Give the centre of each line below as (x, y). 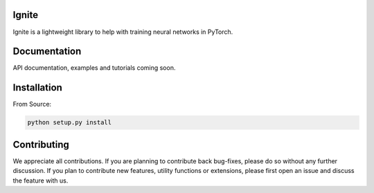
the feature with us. (41, 181)
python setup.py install (70, 122)
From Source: (32, 104)
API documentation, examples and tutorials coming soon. (94, 68)
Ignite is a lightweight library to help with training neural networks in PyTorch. (123, 32)
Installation (37, 88)
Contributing (41, 144)
